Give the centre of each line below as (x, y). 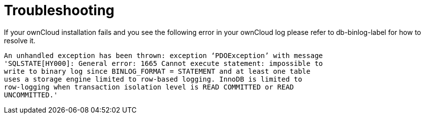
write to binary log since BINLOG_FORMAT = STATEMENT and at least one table (157, 71)
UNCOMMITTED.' (31, 95)
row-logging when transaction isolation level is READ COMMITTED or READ (149, 87)
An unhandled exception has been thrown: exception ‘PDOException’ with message (164, 55)
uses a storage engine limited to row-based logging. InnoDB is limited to (153, 79)
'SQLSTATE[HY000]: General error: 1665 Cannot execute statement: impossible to (164, 63)
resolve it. (20, 40)
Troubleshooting (59, 10)
